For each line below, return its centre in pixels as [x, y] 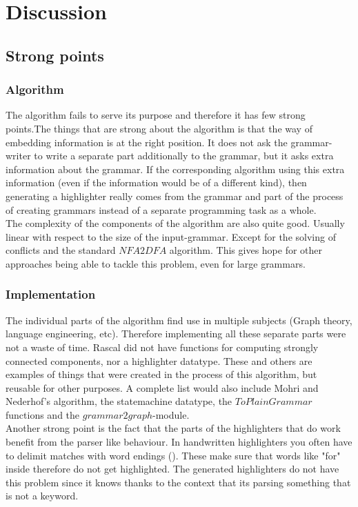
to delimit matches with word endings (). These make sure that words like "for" [173, 455]
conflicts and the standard [61, 250]
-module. [171, 414]
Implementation [51, 294]
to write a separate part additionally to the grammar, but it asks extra [184, 156]
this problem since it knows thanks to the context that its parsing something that [178, 482]
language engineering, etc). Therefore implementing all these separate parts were [176, 334]
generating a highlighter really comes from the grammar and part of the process [175, 196]
